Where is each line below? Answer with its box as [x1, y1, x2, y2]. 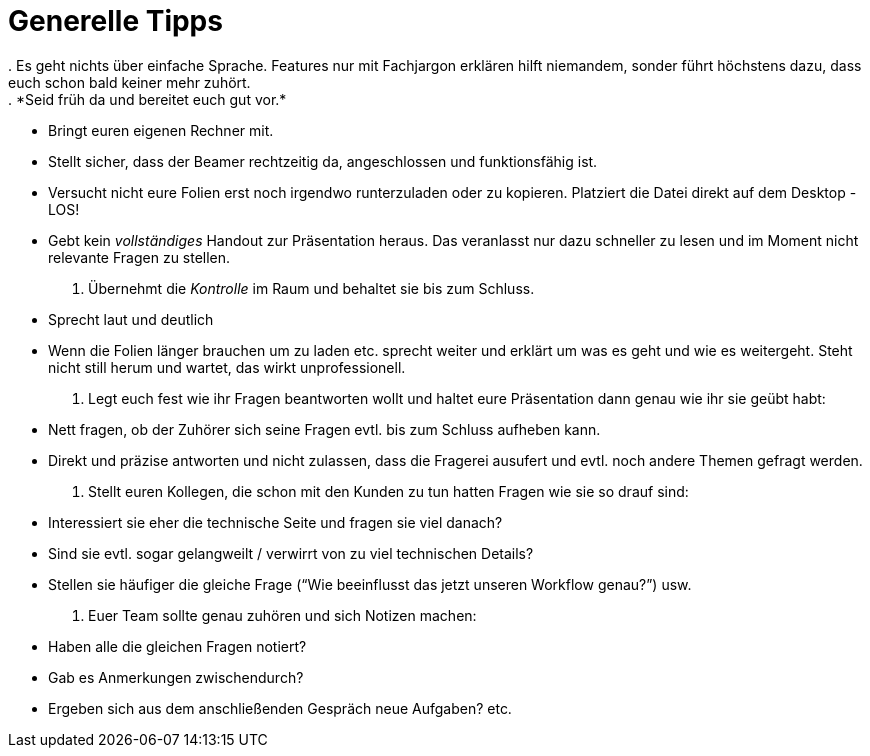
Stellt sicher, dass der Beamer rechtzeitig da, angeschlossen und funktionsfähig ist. [48, 152, 598, 170]
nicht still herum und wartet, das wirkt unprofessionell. [48, 358, 406, 376]
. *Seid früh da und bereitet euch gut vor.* [8, 90, 287, 108]
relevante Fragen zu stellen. [48, 248, 231, 266]
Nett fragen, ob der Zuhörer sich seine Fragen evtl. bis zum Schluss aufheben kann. [48, 420, 601, 438]
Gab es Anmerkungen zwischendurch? [48, 668, 304, 686]
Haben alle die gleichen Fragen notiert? [48, 637, 307, 655]
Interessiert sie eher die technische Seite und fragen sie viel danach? [48, 513, 503, 531]
